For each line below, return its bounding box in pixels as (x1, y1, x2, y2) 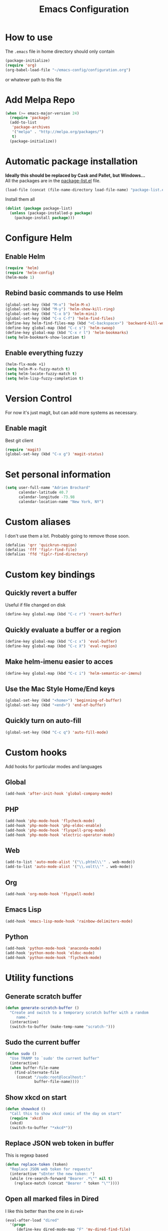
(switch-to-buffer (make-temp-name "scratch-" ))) (9, 1024, 115, 1029)
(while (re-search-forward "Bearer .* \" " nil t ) (9, 1176, 113, 1181)
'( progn (9, 1222, 26, 1227)
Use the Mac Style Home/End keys (5, 684, 115, 693)
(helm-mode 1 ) (5, 275, 35, 280)
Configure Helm (5, 232, 72, 244)
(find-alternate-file (14, 1070, 59, 1075)
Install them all (5, 196, 35, 202)
